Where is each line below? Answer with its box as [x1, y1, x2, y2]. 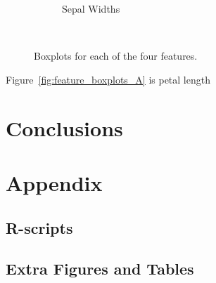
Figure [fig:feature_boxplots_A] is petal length [6, 72, 210, 86]
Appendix [6, 168, 103, 197]
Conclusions [6, 113, 123, 142]
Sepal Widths [62, 1, 120, 15]
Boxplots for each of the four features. [34, 48, 198, 63]
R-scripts [6, 216, 73, 238]
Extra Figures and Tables [6, 258, 194, 279]
